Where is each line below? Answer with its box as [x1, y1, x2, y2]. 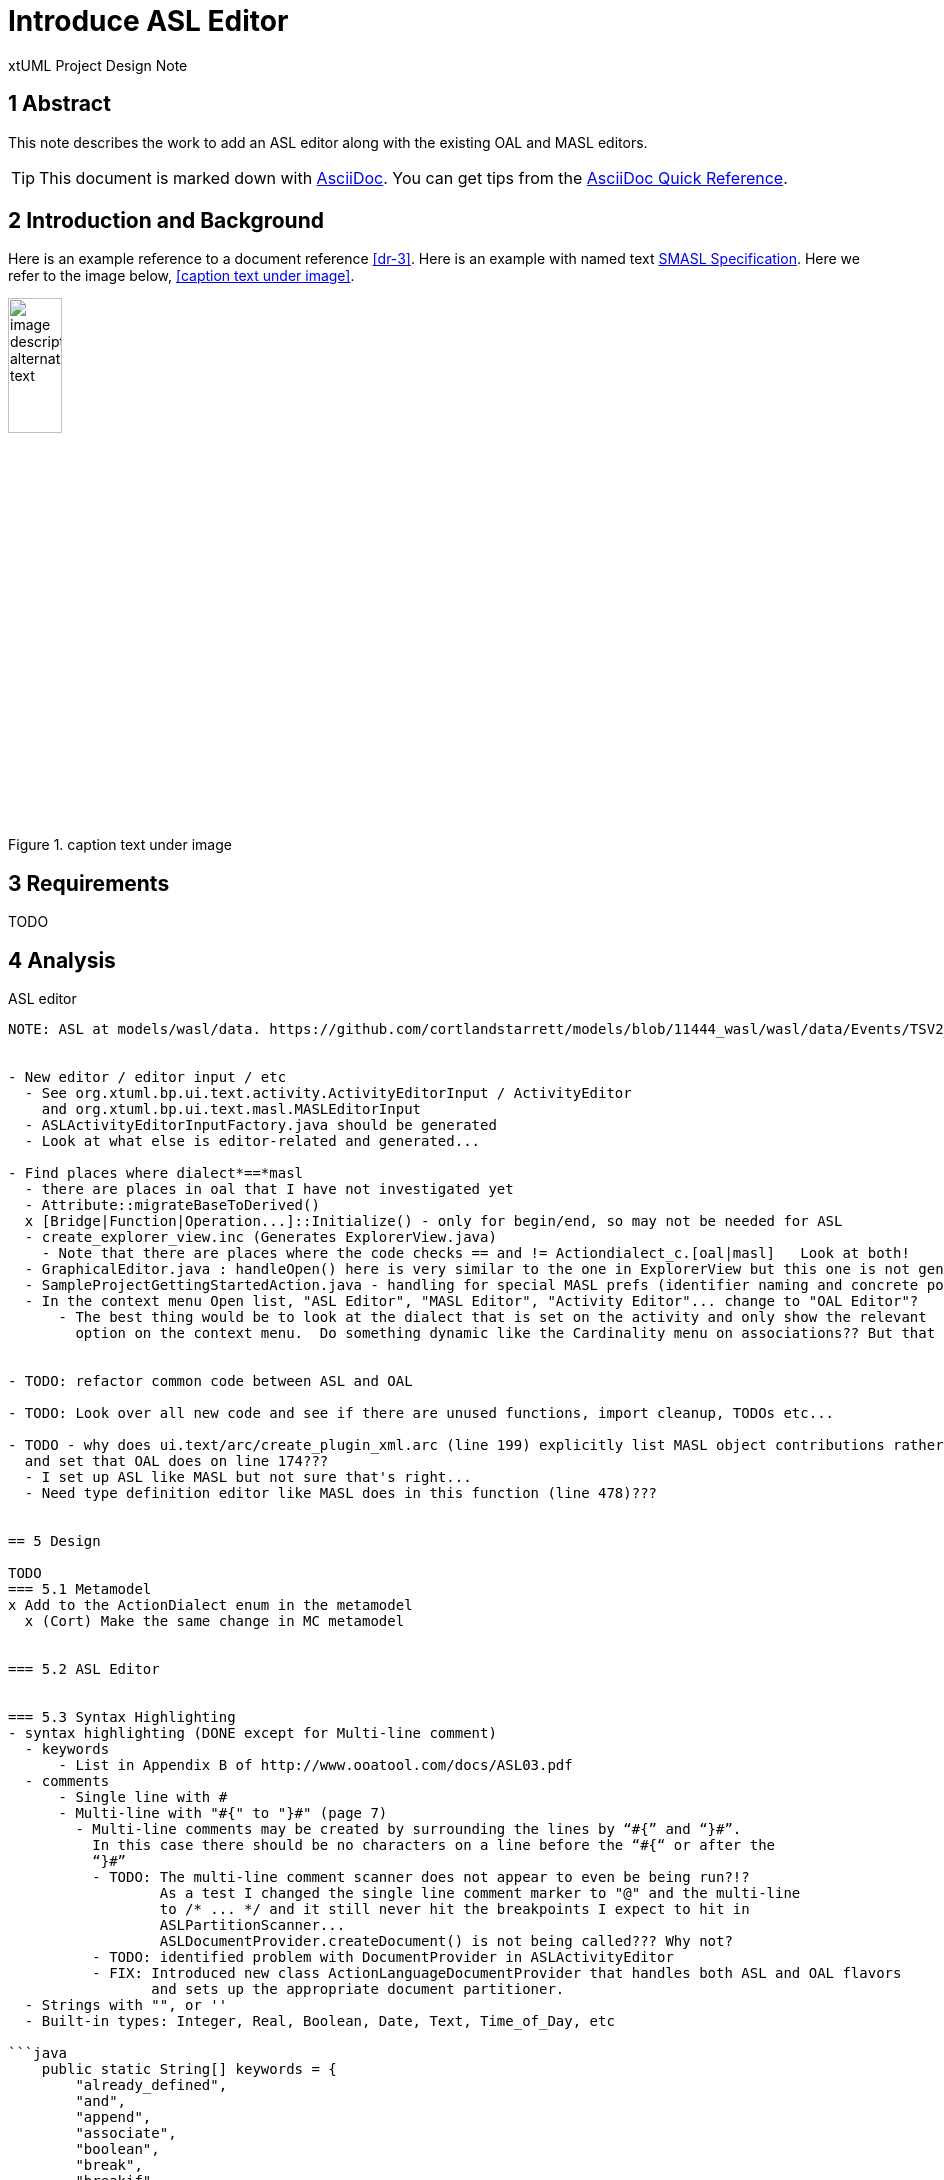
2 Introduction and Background [8, 208, 324, 234]
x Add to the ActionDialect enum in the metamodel [8, 1597, 413, 1614]
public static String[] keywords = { [41, 2061, 337, 2078]
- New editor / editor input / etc [8, 1069, 287, 1086]
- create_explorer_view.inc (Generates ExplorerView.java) [24, 1229, 497, 1246]
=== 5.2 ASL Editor [8, 1661, 160, 1678]
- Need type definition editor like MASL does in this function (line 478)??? [24, 1485, 658, 1502]
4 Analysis [8, 947, 116, 973]
